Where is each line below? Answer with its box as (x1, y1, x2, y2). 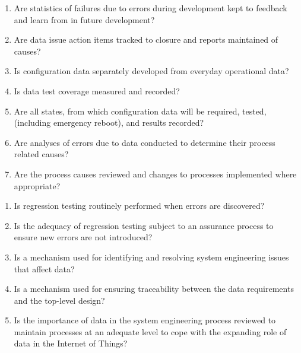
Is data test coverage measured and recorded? (14, 84, 180, 97)
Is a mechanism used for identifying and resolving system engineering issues (14, 250, 289, 263)
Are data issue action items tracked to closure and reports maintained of (14, 33, 278, 46)
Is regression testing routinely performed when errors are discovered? (14, 199, 265, 212)
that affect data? (14, 262, 75, 275)
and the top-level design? (14, 294, 105, 306)
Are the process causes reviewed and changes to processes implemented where (14, 167, 297, 180)
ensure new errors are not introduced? (14, 231, 153, 243)
